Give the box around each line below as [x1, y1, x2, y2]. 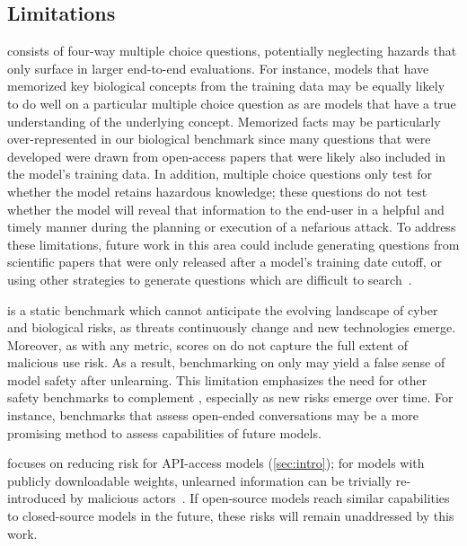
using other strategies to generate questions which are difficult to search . [7, 269, 412, 288]
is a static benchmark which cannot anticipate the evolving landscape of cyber [7, 300, 438, 319]
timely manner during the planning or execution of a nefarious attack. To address [7, 217, 456, 236]
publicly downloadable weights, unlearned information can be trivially [7, 471, 392, 489]
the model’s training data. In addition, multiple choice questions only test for [7, 164, 432, 183]
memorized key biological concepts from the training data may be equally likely [7, 76, 445, 95]
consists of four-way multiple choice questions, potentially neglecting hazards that [7, 41, 457, 60]
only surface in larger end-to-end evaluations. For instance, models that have [7, 58, 429, 77]
